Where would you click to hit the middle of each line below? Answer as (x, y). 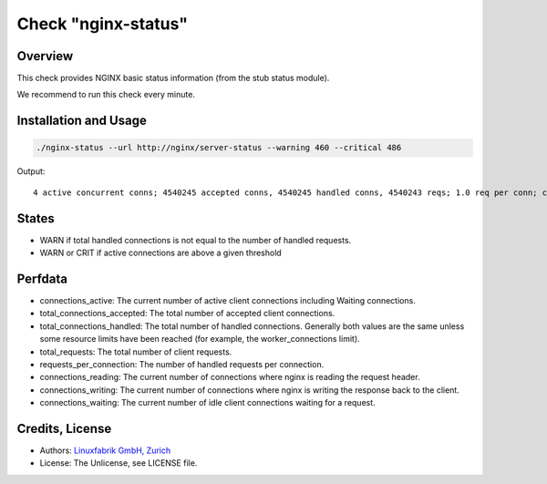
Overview (45, 56)
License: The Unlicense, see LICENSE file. (119, 463)
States (36, 218)
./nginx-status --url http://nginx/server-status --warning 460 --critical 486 (219, 148)
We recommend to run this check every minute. (106, 95)
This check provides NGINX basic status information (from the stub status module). (173, 78)
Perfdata (42, 278)
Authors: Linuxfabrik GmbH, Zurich (105, 450)
